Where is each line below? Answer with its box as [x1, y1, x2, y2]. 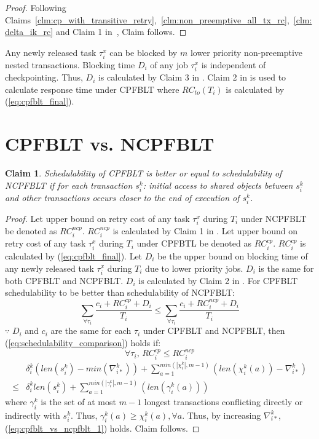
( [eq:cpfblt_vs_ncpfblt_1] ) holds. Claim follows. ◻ [5, 422, 200, 435]
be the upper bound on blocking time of [157, 249, 308, 262]
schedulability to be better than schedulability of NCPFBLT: [5, 286, 235, 299]
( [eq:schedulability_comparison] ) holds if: [5, 336, 161, 349]
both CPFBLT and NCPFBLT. [5, 274, 124, 287]
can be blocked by [109, 45, 178, 58]
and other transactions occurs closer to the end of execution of [5, 191, 240, 204]
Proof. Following [5, 1, 66, 14]
